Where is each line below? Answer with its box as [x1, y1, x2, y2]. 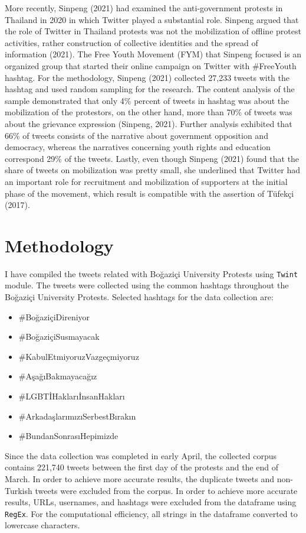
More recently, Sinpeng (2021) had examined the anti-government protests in [5, 2, 283, 14]
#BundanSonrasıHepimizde [18, 430, 119, 442]
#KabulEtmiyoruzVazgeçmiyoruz [18, 350, 139, 362]
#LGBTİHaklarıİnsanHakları [18, 390, 125, 402]
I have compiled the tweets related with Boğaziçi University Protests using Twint [5, 267, 298, 279]
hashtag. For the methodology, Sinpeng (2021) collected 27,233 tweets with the [5, 71, 289, 83]
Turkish [5, 484, 32, 496]
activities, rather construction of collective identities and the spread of [5, 36, 258, 48]
